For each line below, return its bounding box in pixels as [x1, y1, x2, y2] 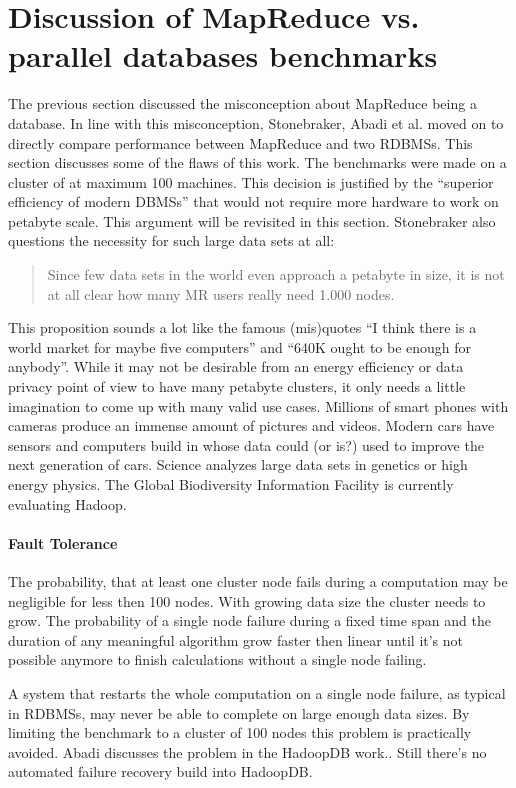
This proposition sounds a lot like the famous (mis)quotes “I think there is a [8, 317, 477, 338]
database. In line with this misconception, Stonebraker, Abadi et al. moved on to [8, 112, 504, 133]
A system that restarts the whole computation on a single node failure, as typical [8, 682, 506, 703]
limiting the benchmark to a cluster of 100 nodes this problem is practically [8, 722, 472, 743]
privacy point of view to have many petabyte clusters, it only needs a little [8, 376, 466, 397]
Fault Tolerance [8, 532, 118, 553]
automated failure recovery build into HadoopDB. [8, 761, 313, 782]
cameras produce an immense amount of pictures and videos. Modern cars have [8, 415, 495, 436]
